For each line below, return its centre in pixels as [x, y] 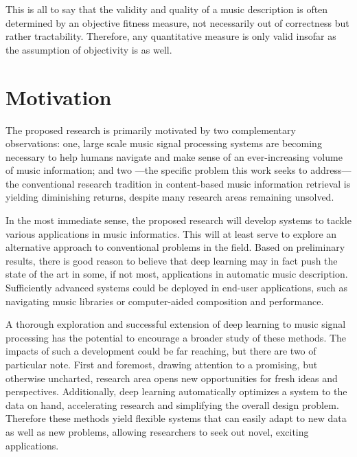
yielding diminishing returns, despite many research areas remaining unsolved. [170, 197]
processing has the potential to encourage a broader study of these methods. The [176, 337]
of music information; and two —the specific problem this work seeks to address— [178, 170]
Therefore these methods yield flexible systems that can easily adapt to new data [176, 418]
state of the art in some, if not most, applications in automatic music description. [177, 274]
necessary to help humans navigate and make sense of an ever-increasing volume [174, 156]
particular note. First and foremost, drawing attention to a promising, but [162, 364]
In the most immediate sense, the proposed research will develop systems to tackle [178, 220]
